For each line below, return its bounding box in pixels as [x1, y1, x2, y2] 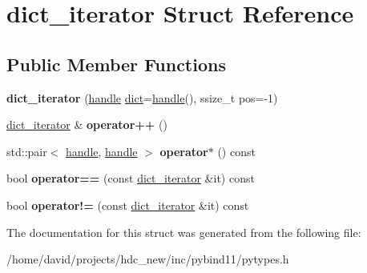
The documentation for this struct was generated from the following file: [6, 223, 361, 240]
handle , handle [66, 143, 138, 159]
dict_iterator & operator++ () [6, 116, 167, 133]
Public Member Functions [6, 51, 226, 76]
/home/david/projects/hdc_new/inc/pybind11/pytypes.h [6, 251, 289, 267]
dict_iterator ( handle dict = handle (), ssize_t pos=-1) [6, 89, 278, 106]
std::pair [6, 143, 47, 159]
